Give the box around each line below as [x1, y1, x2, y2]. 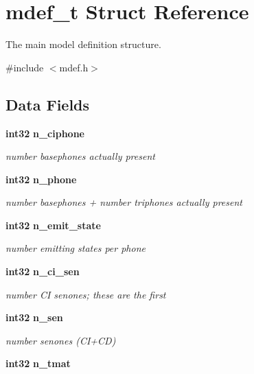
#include [5, 60, 44, 74]
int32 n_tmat [5, 356, 71, 371]
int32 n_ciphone [5, 126, 84, 140]
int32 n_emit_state [5, 218, 101, 232]
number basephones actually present [5, 149, 155, 163]
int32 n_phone [5, 172, 77, 186]
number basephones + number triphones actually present [5, 195, 242, 209]
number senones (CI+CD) [5, 333, 116, 347]
